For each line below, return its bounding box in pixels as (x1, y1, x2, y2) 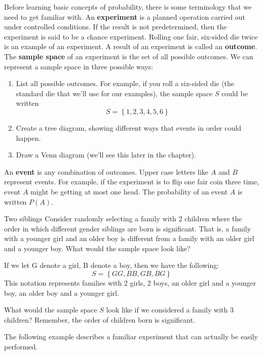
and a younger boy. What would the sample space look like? (4, 243, 191, 253)
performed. (4, 341, 38, 352)
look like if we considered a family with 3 (106, 304, 234, 315)
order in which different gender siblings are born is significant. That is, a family (4, 223, 251, 233)
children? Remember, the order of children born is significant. (4, 314, 196, 325)
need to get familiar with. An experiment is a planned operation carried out (4, 11, 245, 22)
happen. (16, 132, 41, 143)
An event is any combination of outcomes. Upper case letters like (4, 166, 209, 177)
